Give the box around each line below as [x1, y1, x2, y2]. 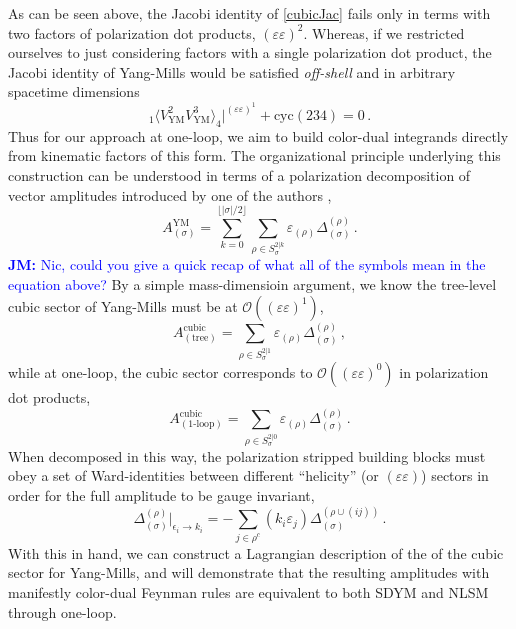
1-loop [188, 419, 215, 430]
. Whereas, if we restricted [303, 22, 465, 43]
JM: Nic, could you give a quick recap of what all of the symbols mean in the [8, 254, 486, 275]
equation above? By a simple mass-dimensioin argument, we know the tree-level [8, 274, 497, 295]
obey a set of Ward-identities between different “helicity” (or [8, 465, 379, 486]
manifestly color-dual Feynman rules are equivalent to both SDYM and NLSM [8, 581, 489, 602]
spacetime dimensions [8, 81, 140, 102]
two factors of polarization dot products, [8, 22, 256, 43]
